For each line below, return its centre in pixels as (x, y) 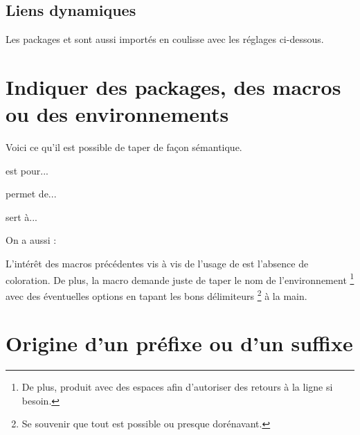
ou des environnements (117, 114)
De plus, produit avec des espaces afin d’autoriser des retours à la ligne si (177, 387)
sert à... (22, 216)
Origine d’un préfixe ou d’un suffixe (179, 343)
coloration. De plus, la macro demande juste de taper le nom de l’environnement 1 (180, 278)
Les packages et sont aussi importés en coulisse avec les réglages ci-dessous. (165, 39)
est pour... (27, 170)
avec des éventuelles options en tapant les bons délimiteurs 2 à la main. (156, 294)
